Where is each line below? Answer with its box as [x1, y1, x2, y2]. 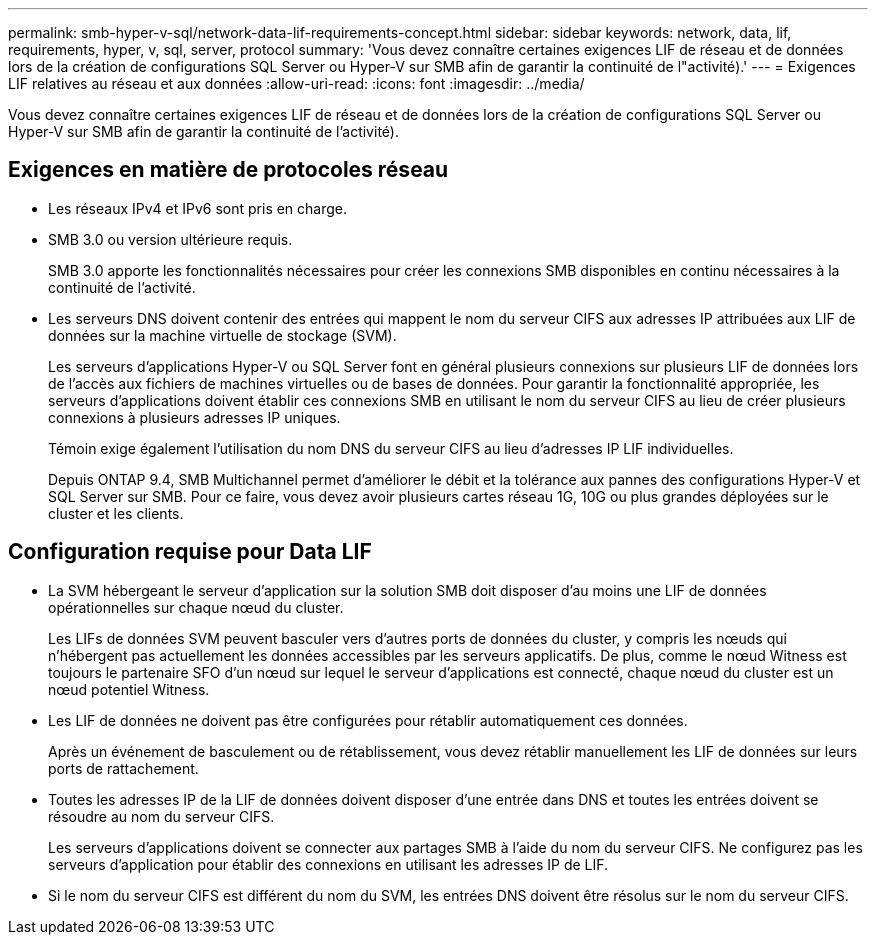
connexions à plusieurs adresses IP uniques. [48, 408, 341, 426]
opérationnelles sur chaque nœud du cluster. [48, 598, 344, 616]
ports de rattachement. [48, 759, 199, 777]
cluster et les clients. [48, 504, 184, 522]
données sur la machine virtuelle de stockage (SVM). [48, 326, 397, 344]
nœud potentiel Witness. [48, 680, 210, 698]
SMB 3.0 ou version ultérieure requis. [48, 230, 293, 248]
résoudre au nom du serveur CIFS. [48, 807, 275, 825]
